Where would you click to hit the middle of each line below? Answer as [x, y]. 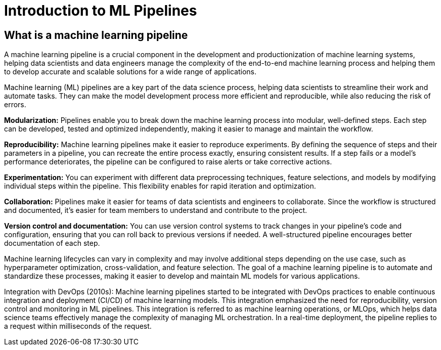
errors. [15, 105]
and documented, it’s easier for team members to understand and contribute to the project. [156, 210]
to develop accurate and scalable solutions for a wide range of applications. [130, 72]
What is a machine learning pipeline [96, 35]
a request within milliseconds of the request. [78, 326]
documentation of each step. [52, 243]
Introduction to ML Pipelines [101, 11]
